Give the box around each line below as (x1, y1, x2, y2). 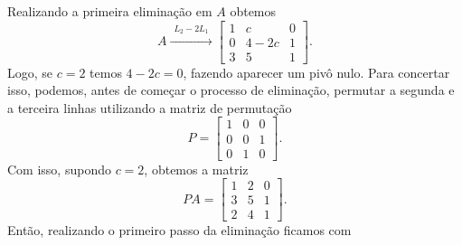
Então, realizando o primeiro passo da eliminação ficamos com (7, 221, 352, 240)
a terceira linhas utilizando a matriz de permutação (7, 98, 292, 117)
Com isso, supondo (7, 159, 111, 178)
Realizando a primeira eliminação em (7, 2, 212, 20)
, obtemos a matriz (144, 159, 249, 178)
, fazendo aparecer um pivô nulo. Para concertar (183, 62, 450, 81)
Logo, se (7, 62, 53, 81)
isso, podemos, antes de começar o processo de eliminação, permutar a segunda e (7, 80, 455, 99)
